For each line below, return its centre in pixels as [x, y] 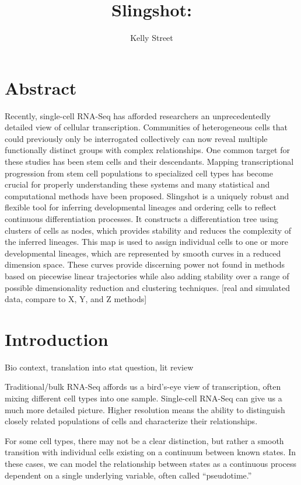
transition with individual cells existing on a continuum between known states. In [150, 452]
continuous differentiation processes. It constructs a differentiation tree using [141, 219]
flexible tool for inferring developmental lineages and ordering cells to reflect [141, 207]
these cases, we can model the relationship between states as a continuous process [151, 464]
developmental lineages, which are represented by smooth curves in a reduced [143, 253]
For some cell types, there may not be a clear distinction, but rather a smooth [144, 440]
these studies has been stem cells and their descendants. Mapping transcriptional [149, 162]
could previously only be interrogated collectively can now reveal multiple [136, 138]
